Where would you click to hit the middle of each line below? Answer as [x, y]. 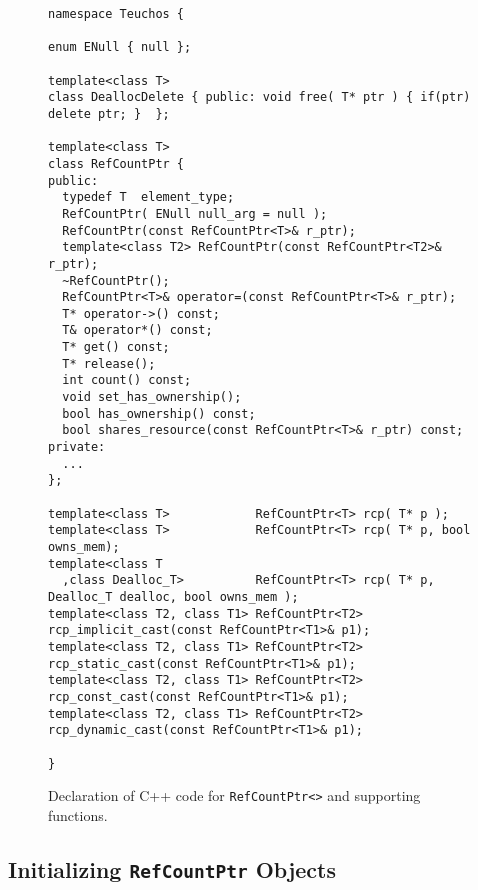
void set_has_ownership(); [152, 397]
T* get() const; [116, 347]
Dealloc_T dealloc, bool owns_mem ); [173, 596]
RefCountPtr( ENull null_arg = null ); [195, 213]
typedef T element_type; [148, 197]
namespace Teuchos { [116, 14]
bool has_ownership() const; [159, 413]
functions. [78, 814]
